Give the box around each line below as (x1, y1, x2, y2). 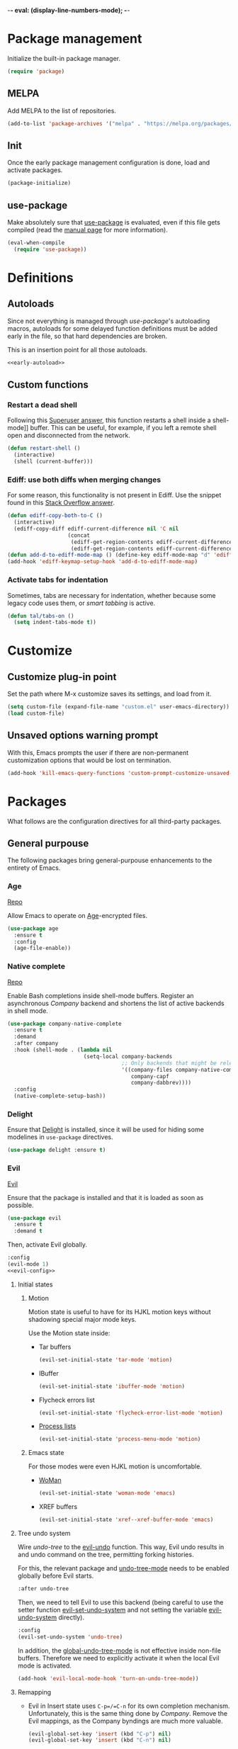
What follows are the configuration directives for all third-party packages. (7, 817, 222, 825)
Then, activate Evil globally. (7, 1240, 87, 1249)
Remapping (17, 1687, 52, 1696)
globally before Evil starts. (17, 1572, 94, 1580)
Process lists (38, 1422, 76, 1430)
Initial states (17, 1280, 53, 1289)
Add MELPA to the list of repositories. (7, 106, 117, 115)
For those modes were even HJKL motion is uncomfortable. (28, 1462, 202, 1471)
